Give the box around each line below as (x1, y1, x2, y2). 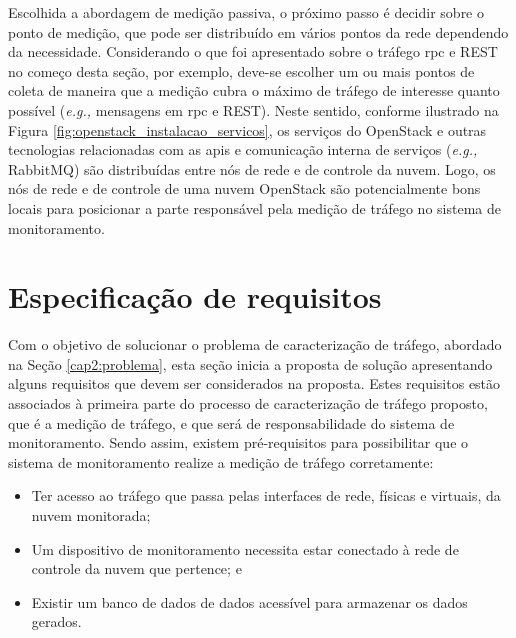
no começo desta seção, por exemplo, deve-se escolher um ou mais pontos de (8, 60, 475, 81)
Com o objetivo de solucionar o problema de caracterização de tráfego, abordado (8, 334, 502, 355)
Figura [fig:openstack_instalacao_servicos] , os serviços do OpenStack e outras (8, 119, 487, 140)
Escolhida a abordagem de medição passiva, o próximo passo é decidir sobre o (8, 2, 484, 22)
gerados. (31, 611, 82, 632)
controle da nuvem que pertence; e (31, 558, 242, 579)
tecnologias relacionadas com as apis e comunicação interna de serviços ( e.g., (8, 139, 478, 160)
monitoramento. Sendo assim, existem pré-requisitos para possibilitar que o (8, 432, 469, 453)
